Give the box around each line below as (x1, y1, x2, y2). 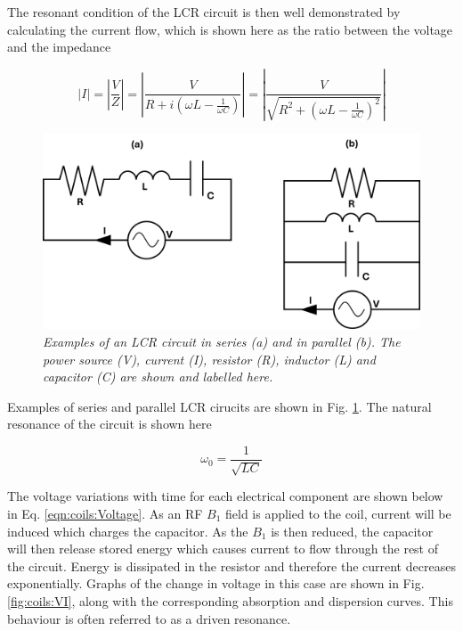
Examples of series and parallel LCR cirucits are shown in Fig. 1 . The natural (7, 397, 432, 415)
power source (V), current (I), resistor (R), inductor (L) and (43, 349, 376, 368)
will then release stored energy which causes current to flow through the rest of (7, 539, 439, 558)
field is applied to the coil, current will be (225, 504, 451, 522)
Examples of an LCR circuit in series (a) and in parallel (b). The (43, 332, 401, 350)
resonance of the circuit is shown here (7, 414, 212, 433)
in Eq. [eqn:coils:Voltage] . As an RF (7, 504, 203, 522)
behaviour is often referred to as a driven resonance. (7, 609, 291, 627)
